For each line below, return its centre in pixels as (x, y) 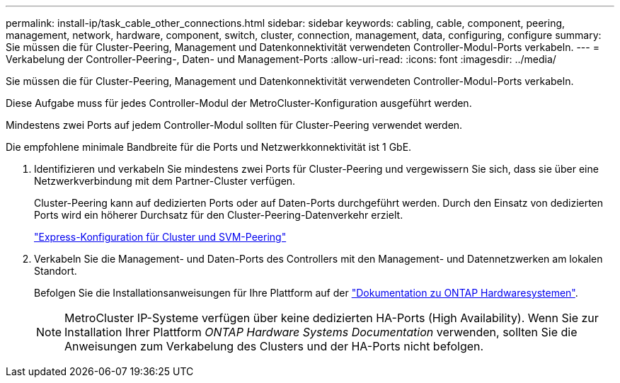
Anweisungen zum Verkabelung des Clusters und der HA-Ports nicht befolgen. (274, 346)
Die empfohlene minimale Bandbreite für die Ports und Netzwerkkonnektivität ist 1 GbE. (209, 147)
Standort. (56, 271)
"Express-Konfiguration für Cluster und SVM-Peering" (160, 237)
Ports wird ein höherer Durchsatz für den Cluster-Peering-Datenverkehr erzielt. (219, 215)
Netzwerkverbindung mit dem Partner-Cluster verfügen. (165, 181)
